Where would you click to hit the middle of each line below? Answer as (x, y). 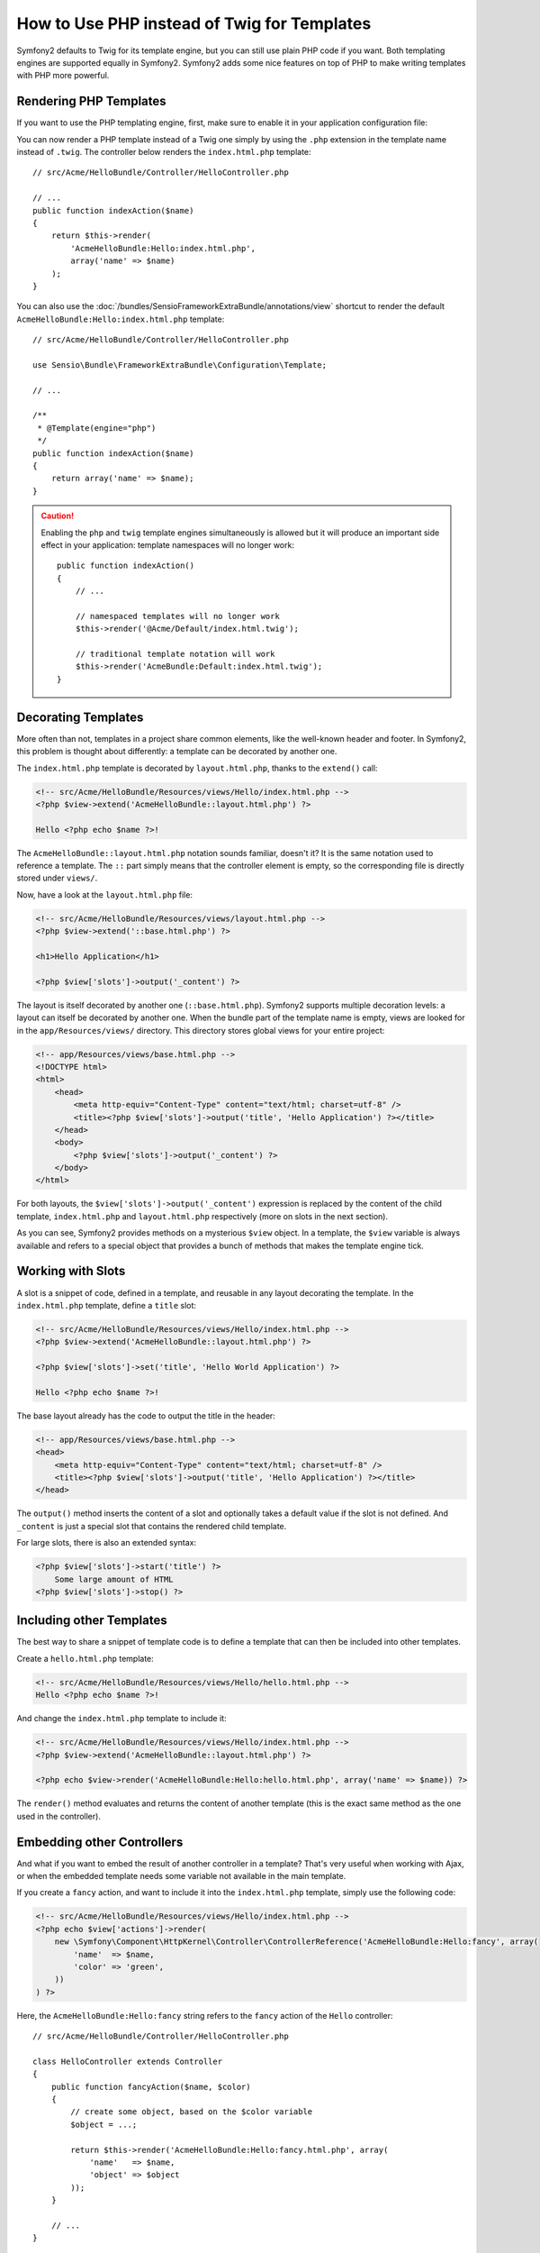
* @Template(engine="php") (97, 428)
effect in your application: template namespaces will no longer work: (167, 544)
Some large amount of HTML (114, 1579)
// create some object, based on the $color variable (192, 2112)
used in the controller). (58, 1816)
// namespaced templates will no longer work (178, 616)
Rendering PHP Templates (91, 101)
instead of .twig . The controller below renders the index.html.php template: (164, 152)
